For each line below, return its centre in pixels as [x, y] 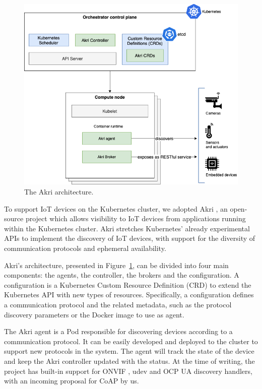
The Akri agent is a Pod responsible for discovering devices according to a [118, 331]
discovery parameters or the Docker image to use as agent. [94, 314]
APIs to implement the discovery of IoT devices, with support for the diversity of [130, 238]
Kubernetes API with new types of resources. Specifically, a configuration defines [129, 295]
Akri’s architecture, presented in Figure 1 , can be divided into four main [116, 265]
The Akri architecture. [59, 192]
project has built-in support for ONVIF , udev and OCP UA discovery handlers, [128, 371]
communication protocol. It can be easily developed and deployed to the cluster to [131, 341]
